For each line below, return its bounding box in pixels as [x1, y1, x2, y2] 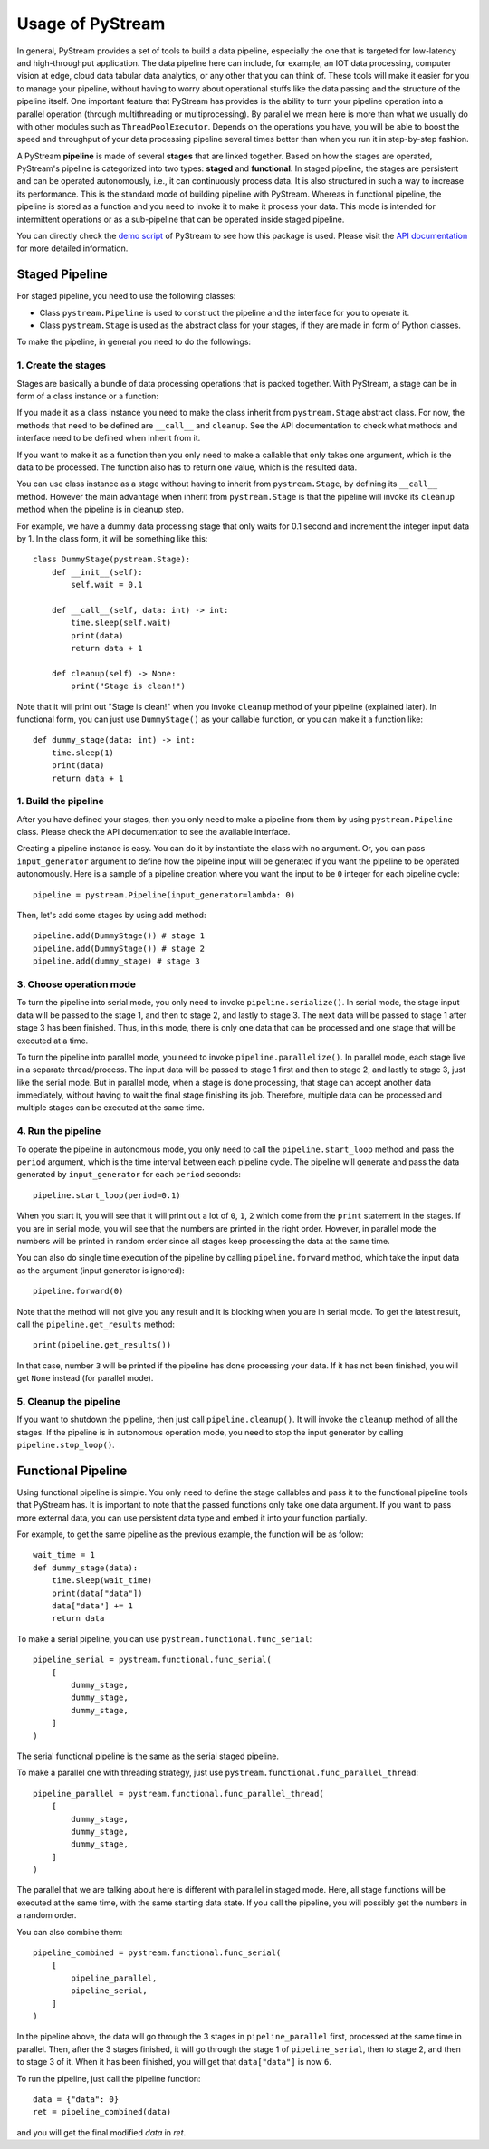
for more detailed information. [16, 243, 129, 254]
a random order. [16, 1910, 77, 1921]
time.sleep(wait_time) [51, 1576, 153, 1586]
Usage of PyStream [16, 14, 166, 34]
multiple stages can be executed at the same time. [16, 1102, 206, 1113]
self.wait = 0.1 [71, 580, 143, 590]
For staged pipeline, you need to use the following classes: [16, 291, 236, 302]
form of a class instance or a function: [16, 390, 158, 402]
